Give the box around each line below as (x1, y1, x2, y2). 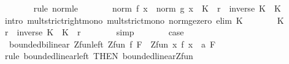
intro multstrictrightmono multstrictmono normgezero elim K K (4, 13, 284, 26)
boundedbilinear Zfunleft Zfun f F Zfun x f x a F (9, 37, 216, 50)
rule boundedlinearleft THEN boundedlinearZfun (4, 49, 193, 62)
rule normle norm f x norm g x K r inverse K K (33, 2, 281, 14)
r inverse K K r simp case (4, 26, 184, 38)
